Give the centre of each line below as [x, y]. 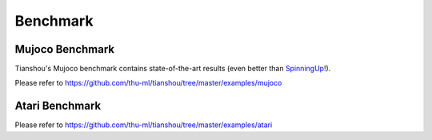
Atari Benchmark [58, 106]
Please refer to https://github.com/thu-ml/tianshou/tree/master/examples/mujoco [148, 83]
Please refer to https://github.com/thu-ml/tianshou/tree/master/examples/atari [144, 125]
